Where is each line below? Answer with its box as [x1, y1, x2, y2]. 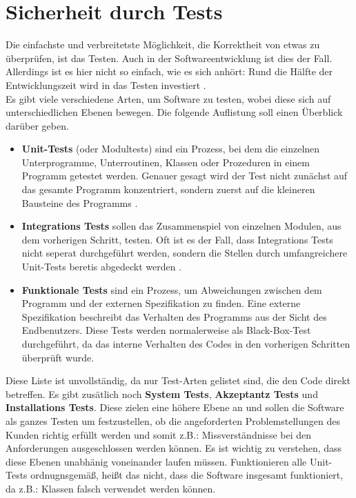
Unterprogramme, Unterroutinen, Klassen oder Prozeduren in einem [21, 155, 310, 169]
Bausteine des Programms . [21, 195, 138, 210]
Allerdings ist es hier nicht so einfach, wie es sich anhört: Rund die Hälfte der [6, 64, 333, 79]
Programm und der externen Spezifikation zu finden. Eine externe [21, 296, 301, 310]
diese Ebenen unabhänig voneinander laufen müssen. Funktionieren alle [6, 454, 307, 468]
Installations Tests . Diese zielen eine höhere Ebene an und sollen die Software [6, 400, 344, 415]
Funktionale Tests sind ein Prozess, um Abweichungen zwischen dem [21, 282, 322, 297]
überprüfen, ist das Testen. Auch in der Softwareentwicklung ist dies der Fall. [6, 50, 333, 65]
